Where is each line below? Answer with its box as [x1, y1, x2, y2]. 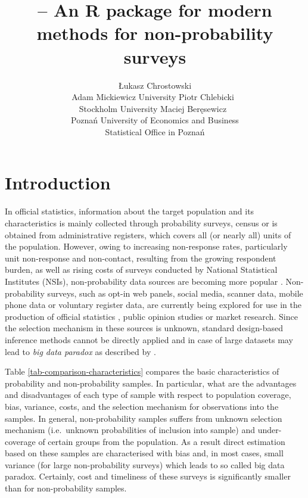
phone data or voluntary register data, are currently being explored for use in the [5, 298, 301, 311]
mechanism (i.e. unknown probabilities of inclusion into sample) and [5, 424, 255, 436]
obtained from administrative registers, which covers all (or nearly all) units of [5, 228, 291, 241]
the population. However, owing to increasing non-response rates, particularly [5, 240, 288, 253]
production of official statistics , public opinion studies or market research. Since [5, 310, 298, 322]
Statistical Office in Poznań [105, 125, 205, 138]
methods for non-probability [36, 21, 273, 45]
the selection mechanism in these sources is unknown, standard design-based [5, 322, 284, 334]
